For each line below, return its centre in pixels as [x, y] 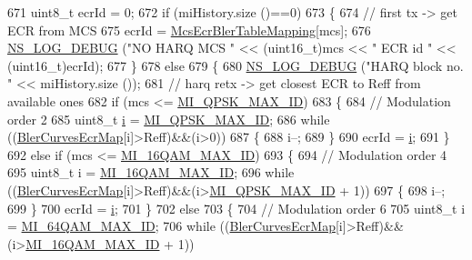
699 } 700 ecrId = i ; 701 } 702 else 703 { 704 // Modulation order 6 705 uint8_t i [236, 208]
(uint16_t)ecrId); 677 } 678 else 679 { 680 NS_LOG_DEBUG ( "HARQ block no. [236, 65]
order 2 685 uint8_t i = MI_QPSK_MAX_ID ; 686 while [169, 119]
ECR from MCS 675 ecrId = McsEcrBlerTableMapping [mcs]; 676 [189, 30]
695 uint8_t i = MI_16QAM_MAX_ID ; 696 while [151, 172]
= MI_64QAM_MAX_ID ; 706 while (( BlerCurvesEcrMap [171, 226]
